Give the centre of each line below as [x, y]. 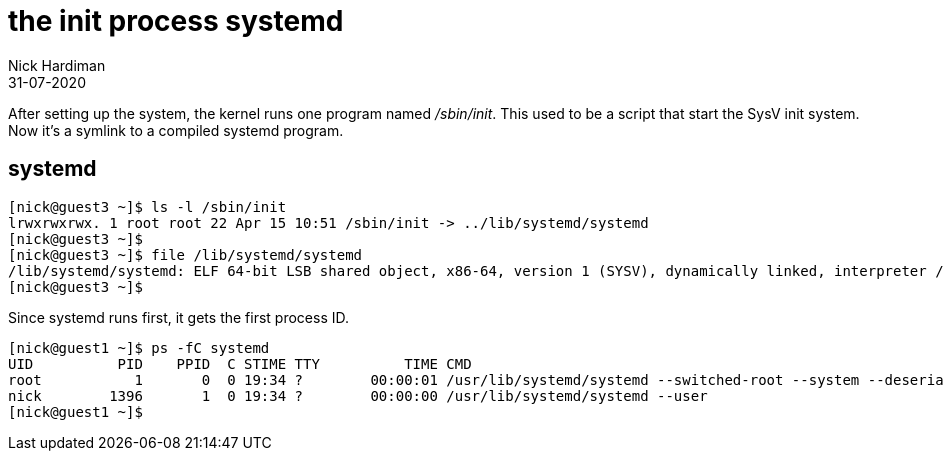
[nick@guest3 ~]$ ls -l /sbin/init [147, 206]
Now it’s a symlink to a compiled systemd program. [176, 130]
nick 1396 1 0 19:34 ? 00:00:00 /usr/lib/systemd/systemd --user [358, 395]
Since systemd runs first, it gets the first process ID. [178, 317]
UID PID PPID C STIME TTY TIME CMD [240, 363]
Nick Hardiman [57, 65]
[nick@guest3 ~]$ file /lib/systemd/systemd [185, 254]
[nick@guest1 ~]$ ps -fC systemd [139, 347]
